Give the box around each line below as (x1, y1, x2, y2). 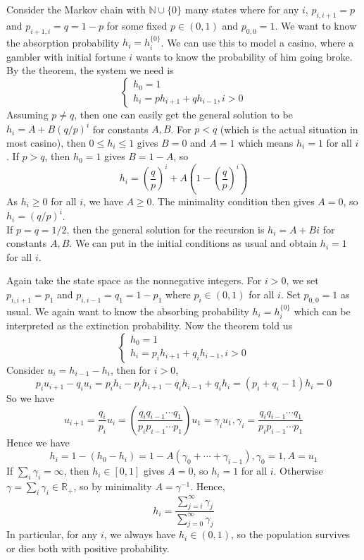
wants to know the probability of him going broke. (135, 49, 353, 63)
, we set (286, 273, 319, 288)
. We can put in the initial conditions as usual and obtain (69, 236, 318, 250)
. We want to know (275, 18, 357, 32)
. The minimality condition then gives (151, 193, 315, 208)
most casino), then (6, 135, 86, 150)
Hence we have (6, 434, 70, 449)
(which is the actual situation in (220, 121, 358, 136)
